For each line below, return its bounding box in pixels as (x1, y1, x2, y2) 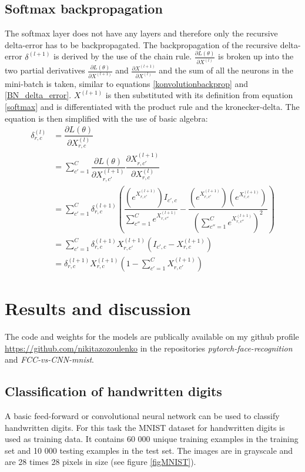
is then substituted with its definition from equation (105, 89, 293, 101)
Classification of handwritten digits (5, 382, 222, 400)
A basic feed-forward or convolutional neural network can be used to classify (5, 409, 280, 421)
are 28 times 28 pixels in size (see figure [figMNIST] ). (5, 456, 196, 468)
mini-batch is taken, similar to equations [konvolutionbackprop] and (5, 77, 249, 89)
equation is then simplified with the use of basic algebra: (5, 112, 208, 124)
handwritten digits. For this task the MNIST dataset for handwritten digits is (5, 421, 285, 433)
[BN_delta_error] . (5, 89, 72, 101)
